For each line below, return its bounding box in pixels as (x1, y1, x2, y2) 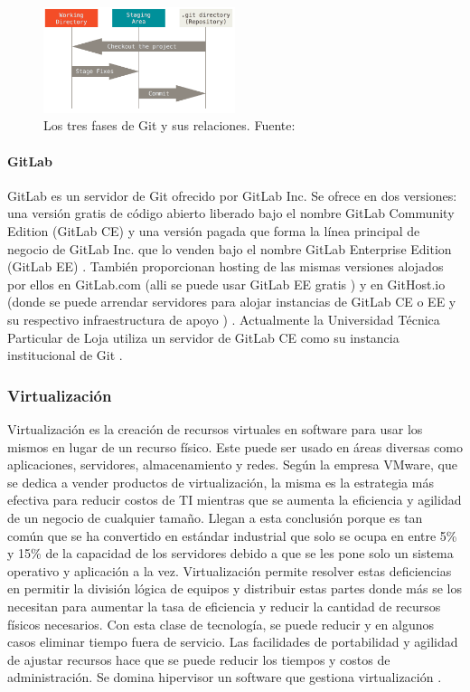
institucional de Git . (7, 346, 123, 365)
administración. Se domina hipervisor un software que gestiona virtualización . (7, 668, 442, 687)
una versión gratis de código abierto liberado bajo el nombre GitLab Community (7, 204, 455, 223)
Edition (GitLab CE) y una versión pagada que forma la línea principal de (7, 222, 420, 241)
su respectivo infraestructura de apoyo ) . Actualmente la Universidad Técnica (7, 310, 440, 328)
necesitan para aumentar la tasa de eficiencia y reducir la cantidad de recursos (7, 596, 441, 615)
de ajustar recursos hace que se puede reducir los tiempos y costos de (7, 649, 390, 668)
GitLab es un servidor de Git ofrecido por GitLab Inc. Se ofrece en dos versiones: (7, 185, 457, 204)
